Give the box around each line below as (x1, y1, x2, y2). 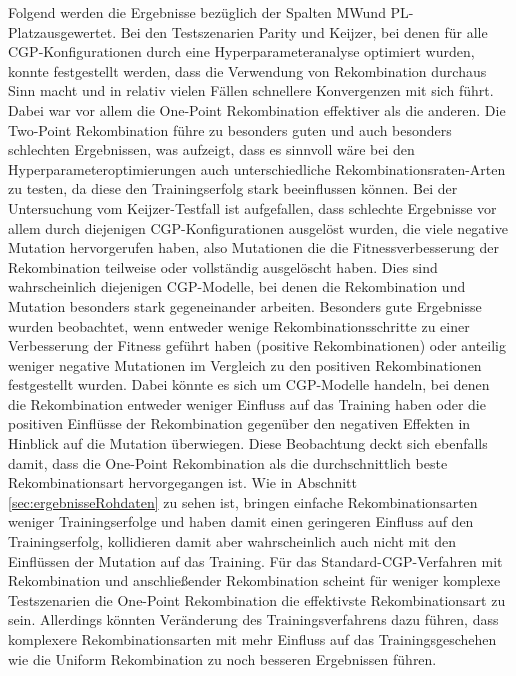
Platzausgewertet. (8, 21, 117, 42)
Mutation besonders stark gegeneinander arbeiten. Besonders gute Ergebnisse (8, 295, 482, 316)
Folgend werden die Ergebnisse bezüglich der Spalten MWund (8, 2, 386, 22)
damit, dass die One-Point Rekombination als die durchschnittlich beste (8, 452, 448, 473)
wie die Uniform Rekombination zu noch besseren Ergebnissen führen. (8, 648, 437, 669)
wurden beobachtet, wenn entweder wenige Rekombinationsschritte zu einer (8, 315, 470, 336)
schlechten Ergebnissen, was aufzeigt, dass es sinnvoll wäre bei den (8, 139, 415, 160)
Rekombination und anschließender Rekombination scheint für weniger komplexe (8, 570, 501, 591)
